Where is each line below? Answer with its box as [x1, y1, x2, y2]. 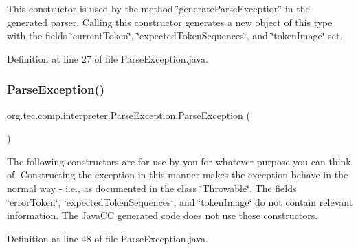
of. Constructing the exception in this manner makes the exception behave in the [7, 167, 348, 182]
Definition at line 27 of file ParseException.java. [7, 51, 208, 65]
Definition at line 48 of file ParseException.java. [7, 231, 208, 245]
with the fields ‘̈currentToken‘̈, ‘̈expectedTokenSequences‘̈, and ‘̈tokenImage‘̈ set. [7, 28, 343, 43]
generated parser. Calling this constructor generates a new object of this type [7, 14, 333, 29]
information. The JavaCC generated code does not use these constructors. [7, 208, 318, 222]
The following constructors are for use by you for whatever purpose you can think [7, 154, 351, 168]
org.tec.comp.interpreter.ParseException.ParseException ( [7, 107, 250, 122]
